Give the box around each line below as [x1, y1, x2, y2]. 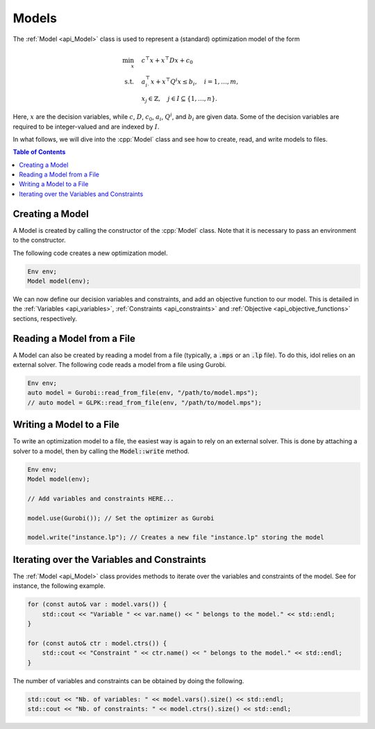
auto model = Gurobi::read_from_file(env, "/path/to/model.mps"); [27, 389, 258, 397]
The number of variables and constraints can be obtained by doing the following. [12, 676, 244, 685]
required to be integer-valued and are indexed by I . [12, 122, 160, 131]
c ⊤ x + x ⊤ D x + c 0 [141, 56, 194, 66]
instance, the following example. [12, 582, 106, 590]
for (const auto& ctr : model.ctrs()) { [27, 639, 167, 647]
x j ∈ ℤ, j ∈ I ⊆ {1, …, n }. [141, 95, 218, 104]
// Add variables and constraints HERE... [27, 494, 174, 502]
